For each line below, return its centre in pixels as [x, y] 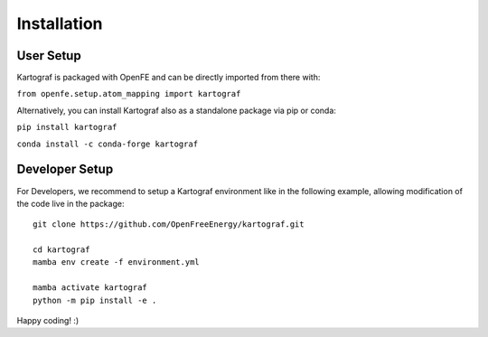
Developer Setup [65, 169]
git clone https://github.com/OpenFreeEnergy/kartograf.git [169, 225]
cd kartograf [61, 250]
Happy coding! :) [48, 321]
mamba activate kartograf [90, 288]
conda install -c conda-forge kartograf [108, 144]
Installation [60, 23]
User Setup [49, 56]
